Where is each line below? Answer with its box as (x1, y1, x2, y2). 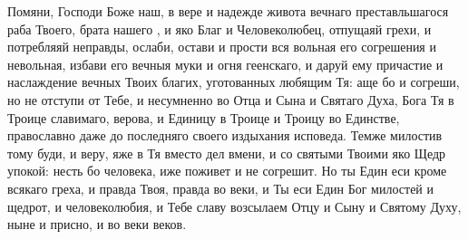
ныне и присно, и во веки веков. (7, 215, 187, 234)
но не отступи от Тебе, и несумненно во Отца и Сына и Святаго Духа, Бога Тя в (7, 90, 454, 109)
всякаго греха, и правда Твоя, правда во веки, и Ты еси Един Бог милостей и (7, 178, 434, 197)
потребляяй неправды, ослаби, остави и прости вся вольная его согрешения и (7, 37, 436, 56)
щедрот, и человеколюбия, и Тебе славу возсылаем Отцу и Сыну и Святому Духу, (7, 196, 462, 215)
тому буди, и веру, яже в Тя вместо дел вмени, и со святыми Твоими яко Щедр (7, 143, 446, 162)
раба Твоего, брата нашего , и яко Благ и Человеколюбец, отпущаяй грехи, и (7, 19, 432, 38)
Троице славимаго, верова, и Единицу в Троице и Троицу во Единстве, (7, 108, 400, 127)
